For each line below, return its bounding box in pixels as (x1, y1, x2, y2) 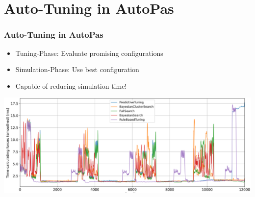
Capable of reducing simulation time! (15, 80, 127, 91)
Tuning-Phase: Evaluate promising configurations (15, 48, 163, 58)
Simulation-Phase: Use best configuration (15, 64, 139, 74)
